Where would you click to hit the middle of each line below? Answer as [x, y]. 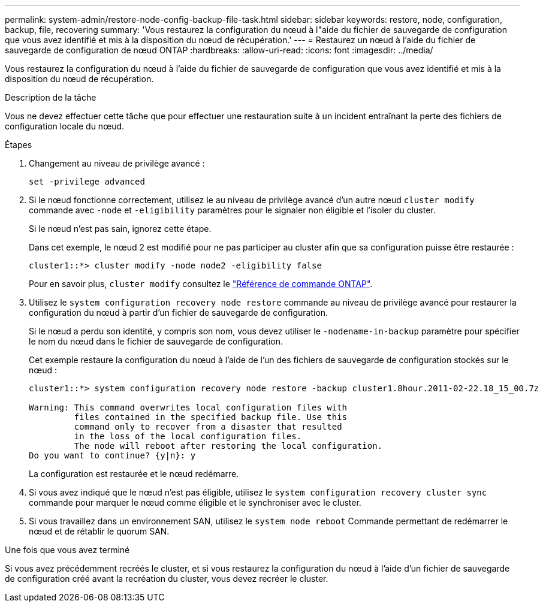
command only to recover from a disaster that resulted [208, 427]
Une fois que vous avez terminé [67, 550]
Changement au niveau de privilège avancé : [117, 163]
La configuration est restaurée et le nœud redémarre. [134, 474]
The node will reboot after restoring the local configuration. [228, 446]
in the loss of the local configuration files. [188, 436]
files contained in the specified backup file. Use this [211, 417]
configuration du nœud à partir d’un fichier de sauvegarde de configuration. [179, 312]
